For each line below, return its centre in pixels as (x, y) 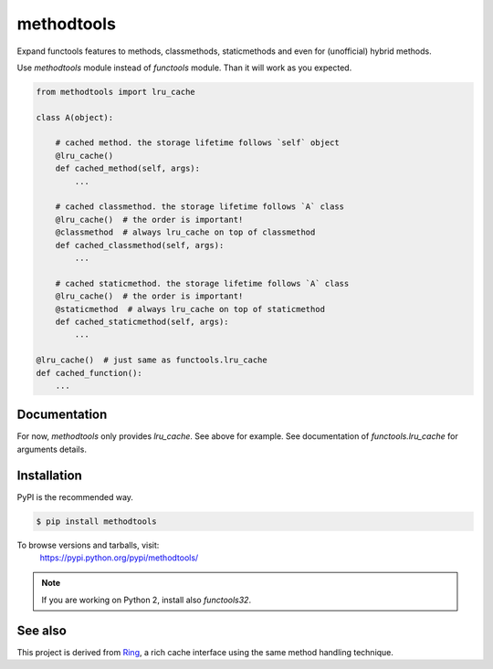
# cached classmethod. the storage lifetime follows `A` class (200, 207)
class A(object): (75, 117)
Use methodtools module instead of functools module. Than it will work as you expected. (184, 68)
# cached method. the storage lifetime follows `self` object (197, 143)
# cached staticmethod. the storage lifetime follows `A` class (202, 283)
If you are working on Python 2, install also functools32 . (146, 600)
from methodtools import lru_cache (115, 92)
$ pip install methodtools (96, 521)
